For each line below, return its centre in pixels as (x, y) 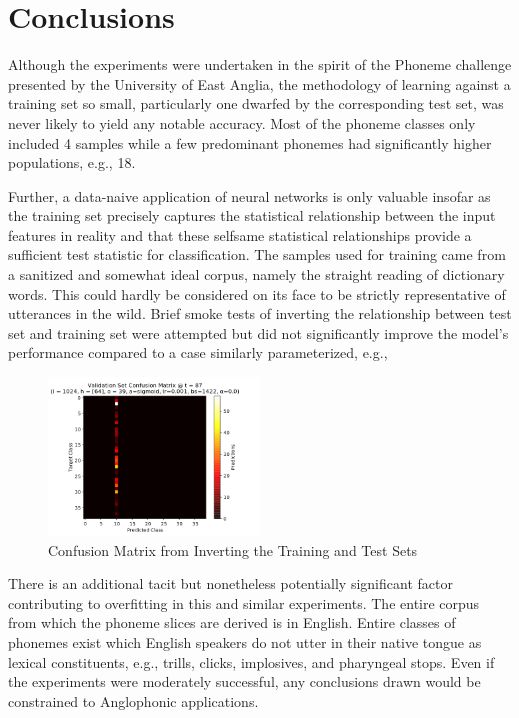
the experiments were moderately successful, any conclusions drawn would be (244, 681)
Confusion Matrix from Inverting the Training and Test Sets (233, 549)
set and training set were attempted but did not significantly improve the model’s (258, 332)
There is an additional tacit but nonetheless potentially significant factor (230, 583)
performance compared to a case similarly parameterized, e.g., (198, 352)
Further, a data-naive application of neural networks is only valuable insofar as (249, 195)
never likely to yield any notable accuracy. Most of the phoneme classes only (242, 122)
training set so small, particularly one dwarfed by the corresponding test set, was (256, 103)
